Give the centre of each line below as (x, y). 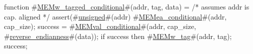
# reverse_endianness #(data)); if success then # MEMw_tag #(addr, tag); (118, 36)
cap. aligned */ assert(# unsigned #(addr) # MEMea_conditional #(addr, (115, 16)
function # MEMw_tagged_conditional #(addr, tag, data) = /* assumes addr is (127, 6)
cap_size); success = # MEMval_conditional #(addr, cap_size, (100, 26)
